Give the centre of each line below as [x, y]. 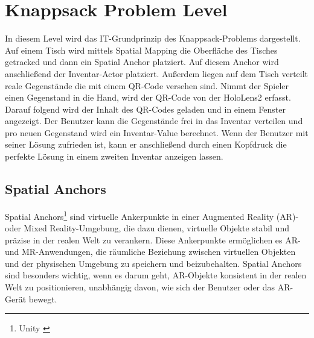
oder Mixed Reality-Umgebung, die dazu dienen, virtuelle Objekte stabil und [147, 228]
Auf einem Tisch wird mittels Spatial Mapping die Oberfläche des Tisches [141, 50]
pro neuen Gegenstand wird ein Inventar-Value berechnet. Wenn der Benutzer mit [157, 132]
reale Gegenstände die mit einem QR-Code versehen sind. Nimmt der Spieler [147, 85]
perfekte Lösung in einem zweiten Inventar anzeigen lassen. [114, 156]
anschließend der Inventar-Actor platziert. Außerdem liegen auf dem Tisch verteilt [157, 73]
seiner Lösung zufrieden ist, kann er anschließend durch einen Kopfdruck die [146, 144]
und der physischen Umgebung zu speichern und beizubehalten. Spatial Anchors [153, 263]
